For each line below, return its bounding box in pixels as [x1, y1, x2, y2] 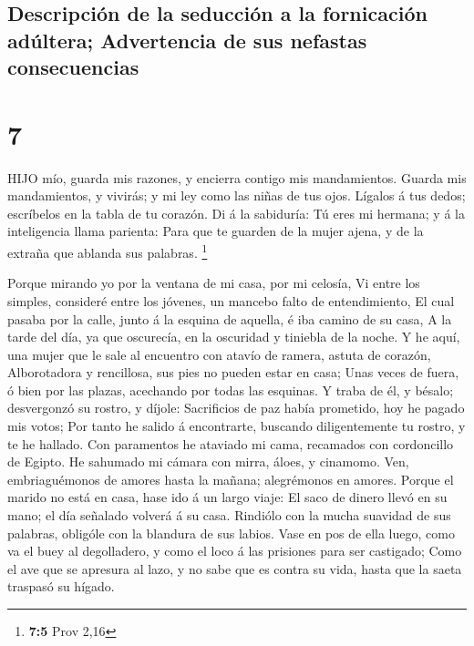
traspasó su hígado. [7, 577, 115, 596]
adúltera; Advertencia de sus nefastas [7, 26, 367, 54]
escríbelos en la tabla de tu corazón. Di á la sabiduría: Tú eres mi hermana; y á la [7, 203, 465, 222]
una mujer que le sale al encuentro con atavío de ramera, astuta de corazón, [7, 344, 431, 364]
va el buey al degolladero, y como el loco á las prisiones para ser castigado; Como [7, 541, 462, 560]
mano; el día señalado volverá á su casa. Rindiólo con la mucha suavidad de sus [7, 506, 451, 525]
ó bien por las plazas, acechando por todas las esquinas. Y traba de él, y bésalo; [7, 380, 454, 399]
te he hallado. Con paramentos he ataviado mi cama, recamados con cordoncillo [7, 434, 454, 453]
